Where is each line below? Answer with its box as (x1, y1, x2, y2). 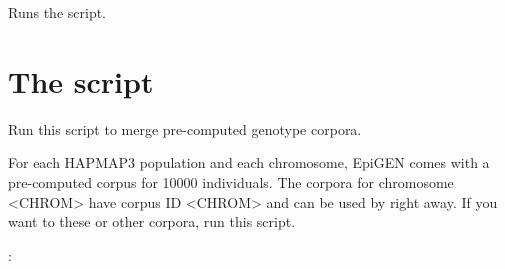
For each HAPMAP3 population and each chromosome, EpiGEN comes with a (8, 152, 490, 173)
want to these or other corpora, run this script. (8, 211, 296, 232)
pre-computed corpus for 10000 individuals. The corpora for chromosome (8, 171, 454, 192)
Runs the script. (8, 2, 106, 22)
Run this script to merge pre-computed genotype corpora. (8, 118, 362, 139)
